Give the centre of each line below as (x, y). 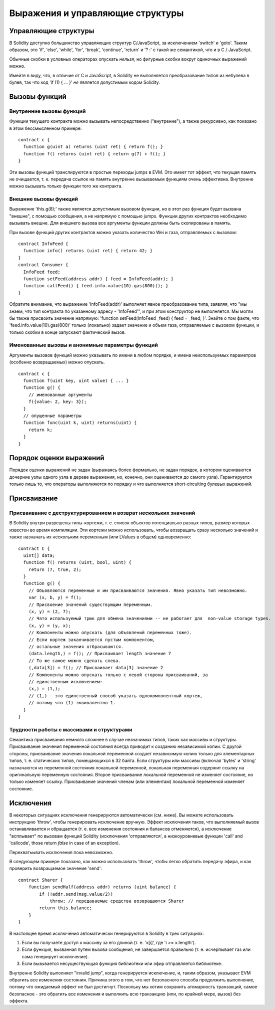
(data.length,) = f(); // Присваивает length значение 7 (99, 654)
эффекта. (19, 1001)
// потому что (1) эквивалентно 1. (72, 703)
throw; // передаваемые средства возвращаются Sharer (117, 901)
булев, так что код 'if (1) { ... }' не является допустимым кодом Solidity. (84, 82)
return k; (40, 430)
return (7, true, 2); (55, 569)
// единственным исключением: (65, 681)
